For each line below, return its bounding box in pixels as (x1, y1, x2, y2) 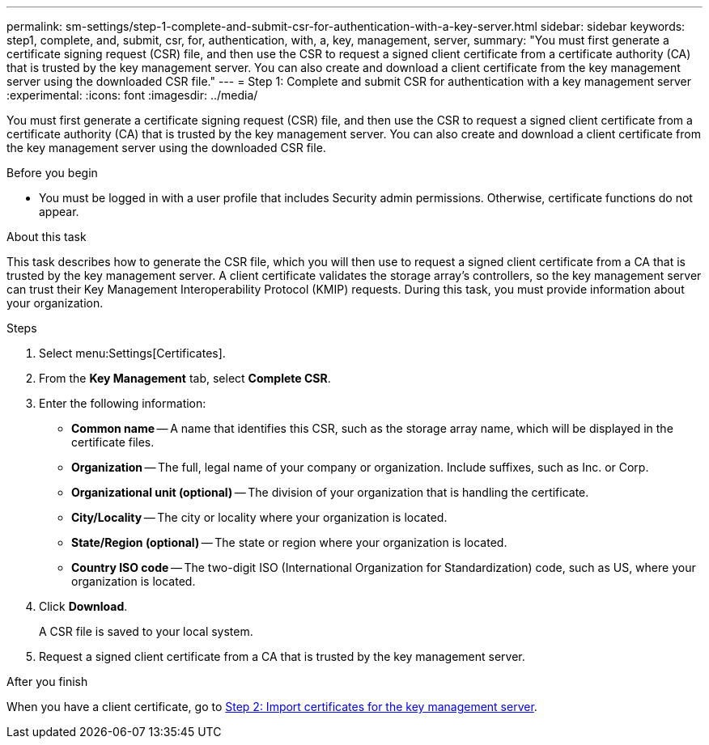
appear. (39, 205, 79, 218)
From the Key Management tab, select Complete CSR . (39, 371, 331, 385)
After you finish (6, 675, 88, 688)
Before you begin (6, 166, 98, 180)
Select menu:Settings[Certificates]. (39, 346, 226, 360)
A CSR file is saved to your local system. (39, 624, 253, 638)
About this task (6, 230, 87, 243)
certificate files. (71, 435, 155, 449)
